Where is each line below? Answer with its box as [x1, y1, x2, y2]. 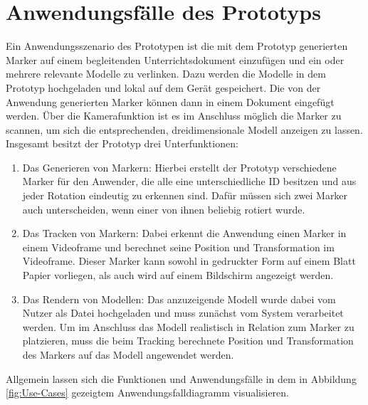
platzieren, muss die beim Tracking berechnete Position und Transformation [22, 333, 354, 348]
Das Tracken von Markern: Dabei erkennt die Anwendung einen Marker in [22, 226, 347, 241]
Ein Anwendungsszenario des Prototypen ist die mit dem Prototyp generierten [6, 38, 348, 53]
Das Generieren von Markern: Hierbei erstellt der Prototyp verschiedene [22, 159, 337, 174]
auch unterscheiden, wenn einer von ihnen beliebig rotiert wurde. [22, 201, 305, 216]
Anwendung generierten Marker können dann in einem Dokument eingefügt [6, 94, 335, 109]
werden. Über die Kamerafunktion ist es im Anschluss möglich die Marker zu [6, 108, 342, 123]
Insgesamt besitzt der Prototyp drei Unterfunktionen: [6, 136, 238, 151]
